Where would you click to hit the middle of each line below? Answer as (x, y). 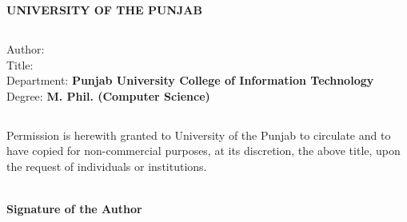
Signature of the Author (74, 209)
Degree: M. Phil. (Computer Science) (108, 95)
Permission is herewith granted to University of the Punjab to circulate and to (199, 135)
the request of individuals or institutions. (107, 166)
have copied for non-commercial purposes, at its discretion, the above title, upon (203, 151)
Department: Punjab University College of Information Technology (190, 80)
